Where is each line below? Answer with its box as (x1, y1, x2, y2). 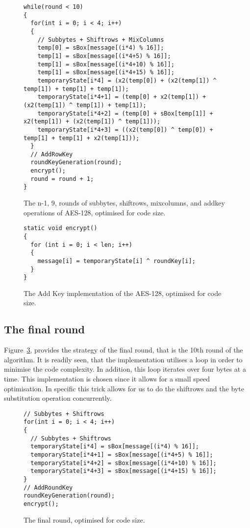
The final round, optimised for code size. (24, 514, 145, 525)
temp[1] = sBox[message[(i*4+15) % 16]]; (37, 69, 175, 76)
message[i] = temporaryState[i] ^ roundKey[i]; (37, 257, 196, 264)
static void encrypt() (24, 225, 98, 232)
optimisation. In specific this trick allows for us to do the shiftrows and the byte (4, 383, 244, 393)
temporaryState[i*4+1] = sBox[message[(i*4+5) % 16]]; (30, 451, 213, 459)
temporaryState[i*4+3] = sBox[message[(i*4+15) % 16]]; (30, 468, 217, 475)
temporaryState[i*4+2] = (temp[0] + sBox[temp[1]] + (37, 110, 213, 117)
